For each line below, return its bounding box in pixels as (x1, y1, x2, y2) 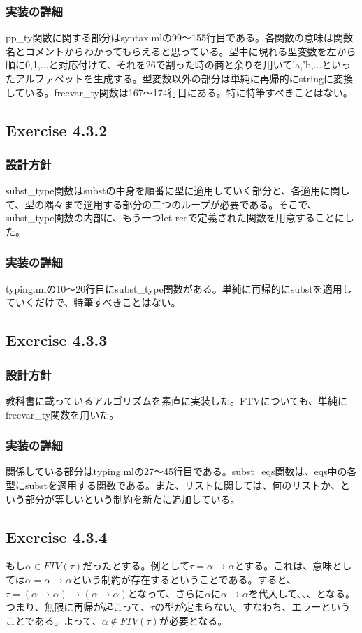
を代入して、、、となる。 (248, 585, 356, 600)
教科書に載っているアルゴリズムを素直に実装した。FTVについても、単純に (6, 393, 348, 407)
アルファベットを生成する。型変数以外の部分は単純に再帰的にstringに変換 (15, 71, 353, 85)
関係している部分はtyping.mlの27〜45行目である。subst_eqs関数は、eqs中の (6, 464, 347, 479)
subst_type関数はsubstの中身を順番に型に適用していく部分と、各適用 (6, 183, 321, 198)
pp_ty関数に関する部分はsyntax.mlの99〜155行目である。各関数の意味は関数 (6, 30, 353, 45)
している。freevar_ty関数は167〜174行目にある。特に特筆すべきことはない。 (6, 85, 353, 99)
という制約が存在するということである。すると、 (72, 572, 296, 586)
